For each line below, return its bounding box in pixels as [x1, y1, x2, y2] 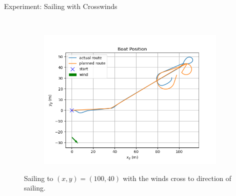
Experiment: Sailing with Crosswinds [4, 1, 117, 11]
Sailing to [24, 172, 53, 183]
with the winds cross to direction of [122, 172, 231, 183]
